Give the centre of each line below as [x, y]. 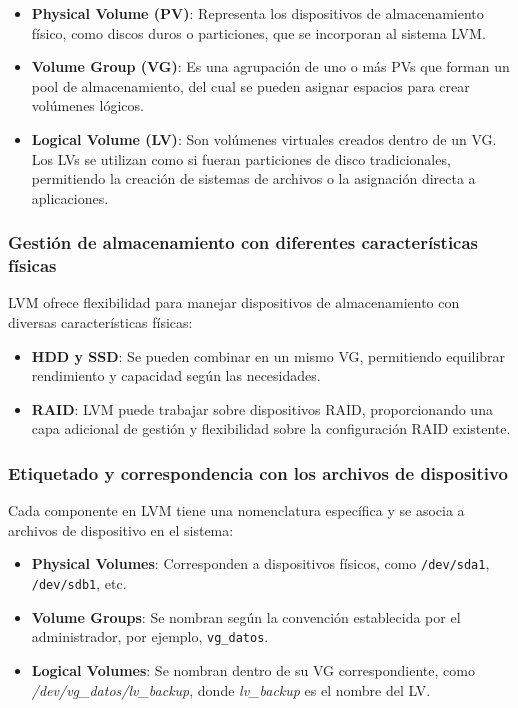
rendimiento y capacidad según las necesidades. [176, 375]
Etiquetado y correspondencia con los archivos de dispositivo [258, 472]
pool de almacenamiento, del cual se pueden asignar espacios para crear [250, 85]
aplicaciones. [70, 197]
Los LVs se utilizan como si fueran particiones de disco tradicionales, [241, 158]
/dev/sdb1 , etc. [79, 583]
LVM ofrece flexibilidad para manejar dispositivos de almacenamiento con [234, 302]
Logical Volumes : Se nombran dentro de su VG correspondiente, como [253, 670]
